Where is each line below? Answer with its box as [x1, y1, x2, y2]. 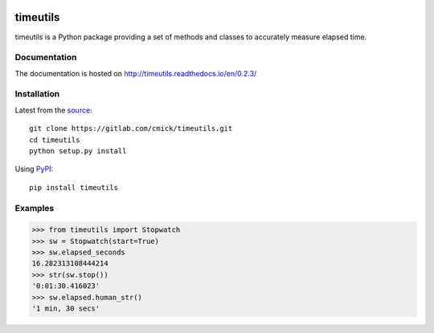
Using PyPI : [14, 164, 54, 174]
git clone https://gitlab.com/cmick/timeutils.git [29, 124, 233, 133]
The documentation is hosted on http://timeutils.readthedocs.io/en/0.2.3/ [14, 68, 257, 78]
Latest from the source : [14, 105, 92, 115]
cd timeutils [29, 135, 80, 144]
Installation [14, 88, 60, 99]
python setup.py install [29, 146, 127, 156]
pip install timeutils [29, 183, 119, 192]
